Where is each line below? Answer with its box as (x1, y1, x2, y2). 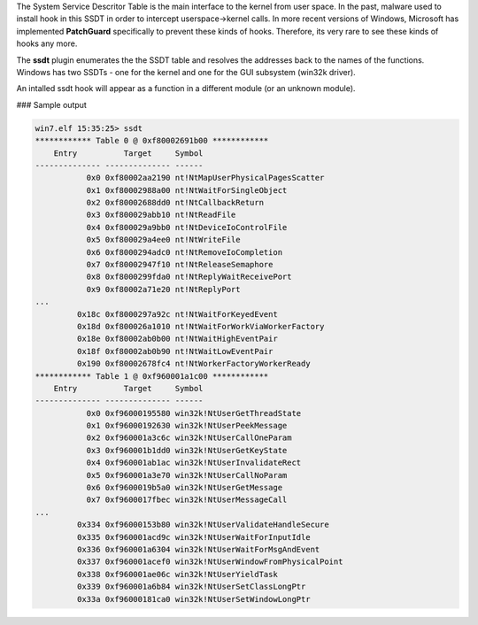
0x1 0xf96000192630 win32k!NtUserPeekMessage (86, 421, 288, 431)
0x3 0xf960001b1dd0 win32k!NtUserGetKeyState (86, 445, 288, 455)
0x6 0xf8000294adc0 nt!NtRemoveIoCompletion (86, 247, 283, 257)
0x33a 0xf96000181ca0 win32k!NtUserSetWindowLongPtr (76, 594, 311, 604)
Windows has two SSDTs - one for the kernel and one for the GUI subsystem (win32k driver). (16, 66, 356, 77)
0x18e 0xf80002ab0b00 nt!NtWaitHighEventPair (76, 334, 278, 344)
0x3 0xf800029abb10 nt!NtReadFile (86, 210, 236, 220)
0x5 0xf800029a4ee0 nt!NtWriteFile (86, 235, 241, 245)
